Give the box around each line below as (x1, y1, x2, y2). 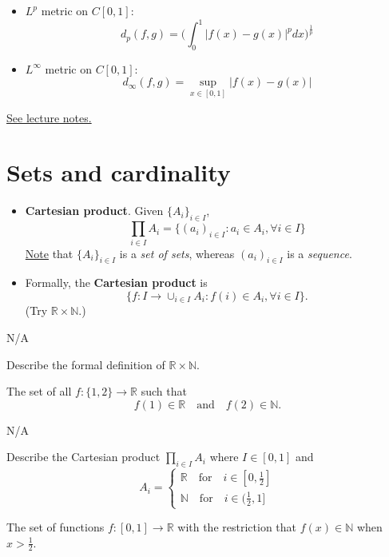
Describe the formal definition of (6, 356, 165, 372)
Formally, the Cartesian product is (25, 274, 208, 291)
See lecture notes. (6, 109, 92, 125)
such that (141, 383, 187, 400)
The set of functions (6, 519, 105, 535)
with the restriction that (177, 519, 297, 535)
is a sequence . (287, 245, 352, 261)
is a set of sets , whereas (119, 245, 235, 261)
